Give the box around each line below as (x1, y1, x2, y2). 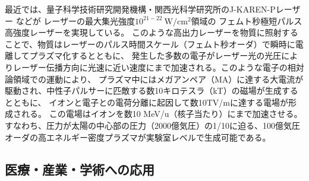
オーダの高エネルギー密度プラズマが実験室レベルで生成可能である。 (5, 131, 271, 143)
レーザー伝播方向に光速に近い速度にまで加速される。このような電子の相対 (12, 61, 304, 73)
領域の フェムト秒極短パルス (191, 14, 302, 27)
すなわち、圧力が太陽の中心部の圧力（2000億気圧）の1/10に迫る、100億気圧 (5, 119, 300, 131)
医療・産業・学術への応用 (5, 160, 154, 178)
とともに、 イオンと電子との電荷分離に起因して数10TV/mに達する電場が (5, 96, 288, 108)
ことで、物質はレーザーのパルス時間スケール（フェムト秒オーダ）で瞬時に (5, 37, 295, 50)
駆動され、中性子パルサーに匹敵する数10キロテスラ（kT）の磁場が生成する (5, 84, 298, 97)
